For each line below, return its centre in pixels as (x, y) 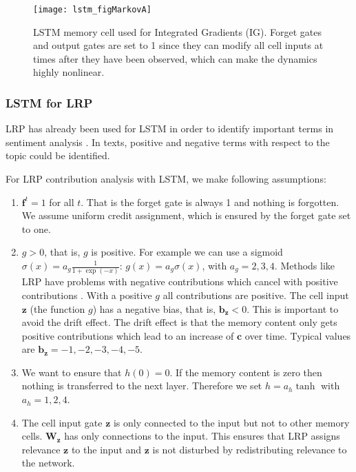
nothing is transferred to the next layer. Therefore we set (142, 386)
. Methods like (305, 265)
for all (62, 202)
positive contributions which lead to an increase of (128, 335)
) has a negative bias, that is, (154, 308)
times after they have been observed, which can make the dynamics (175, 58)
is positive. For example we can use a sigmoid (187, 252)
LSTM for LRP (49, 102)
